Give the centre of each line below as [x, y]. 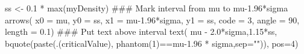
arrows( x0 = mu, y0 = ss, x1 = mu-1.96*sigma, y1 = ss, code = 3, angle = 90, [152, 19]
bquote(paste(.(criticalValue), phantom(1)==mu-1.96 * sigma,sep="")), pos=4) [152, 43]
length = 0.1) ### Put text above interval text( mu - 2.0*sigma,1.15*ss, [141, 31]
